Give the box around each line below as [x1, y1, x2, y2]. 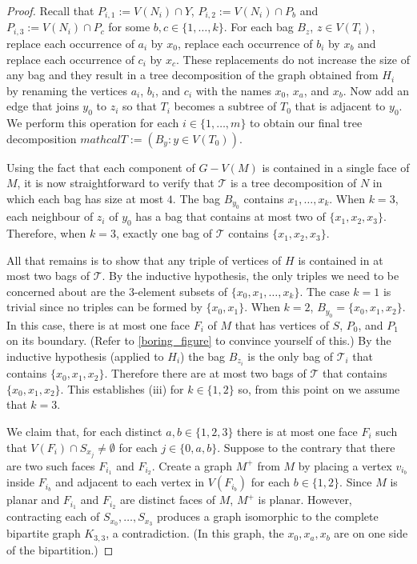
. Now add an [343, 82, 410, 98]
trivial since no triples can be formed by [6, 298, 202, 315]
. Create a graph [151, 457, 233, 474]
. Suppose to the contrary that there [217, 438, 395, 455]
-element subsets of [134, 282, 228, 299]
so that [122, 98, 157, 114]
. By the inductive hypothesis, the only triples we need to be [102, 267, 399, 284]
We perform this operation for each [6, 114, 179, 131]
